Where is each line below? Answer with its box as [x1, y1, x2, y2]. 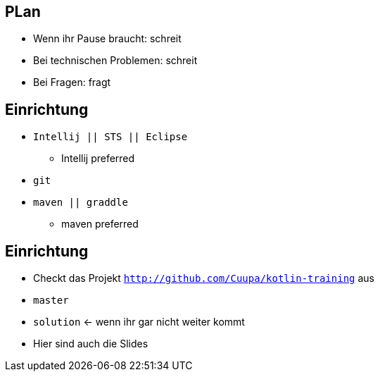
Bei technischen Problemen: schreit [33, 54, 198, 67]
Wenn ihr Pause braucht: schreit [33, 32, 182, 45]
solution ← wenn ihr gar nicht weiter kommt [33, 316, 245, 328]
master [33, 295, 69, 307]
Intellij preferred [61, 152, 135, 165]
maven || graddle [33, 197, 128, 209]
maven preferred [61, 218, 139, 230]
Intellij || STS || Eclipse [33, 131, 188, 143]
